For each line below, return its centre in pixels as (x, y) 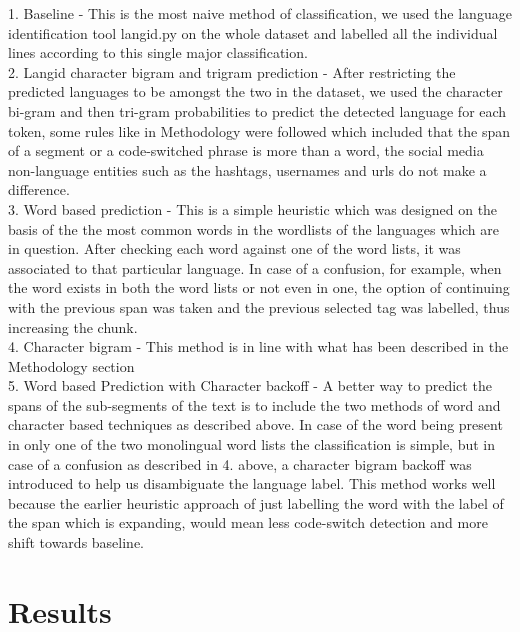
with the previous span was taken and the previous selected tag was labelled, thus (259, 306)
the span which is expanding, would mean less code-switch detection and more (248, 522)
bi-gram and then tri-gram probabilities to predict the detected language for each (257, 110)
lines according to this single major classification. (158, 52)
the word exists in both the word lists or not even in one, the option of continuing (259, 287)
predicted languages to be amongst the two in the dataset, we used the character (255, 91)
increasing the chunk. (73, 326)
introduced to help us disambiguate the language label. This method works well (252, 483)
